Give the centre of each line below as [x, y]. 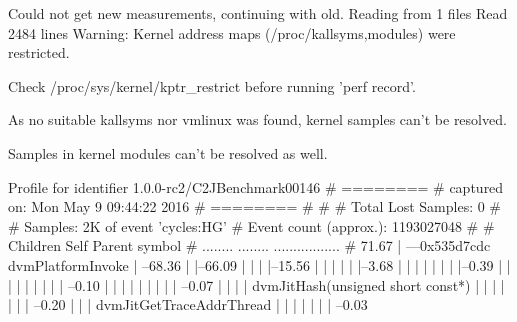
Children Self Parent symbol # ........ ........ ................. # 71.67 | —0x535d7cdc [249, 245]
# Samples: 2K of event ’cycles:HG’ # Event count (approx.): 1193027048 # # [251, 225]
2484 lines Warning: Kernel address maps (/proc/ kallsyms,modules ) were [232, 32]
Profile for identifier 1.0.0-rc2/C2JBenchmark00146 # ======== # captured [256, 186]
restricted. [39, 52]
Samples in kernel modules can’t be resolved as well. [168, 152]
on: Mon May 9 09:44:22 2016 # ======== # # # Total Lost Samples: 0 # [255, 206]
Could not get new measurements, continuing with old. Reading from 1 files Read [258, 13]
